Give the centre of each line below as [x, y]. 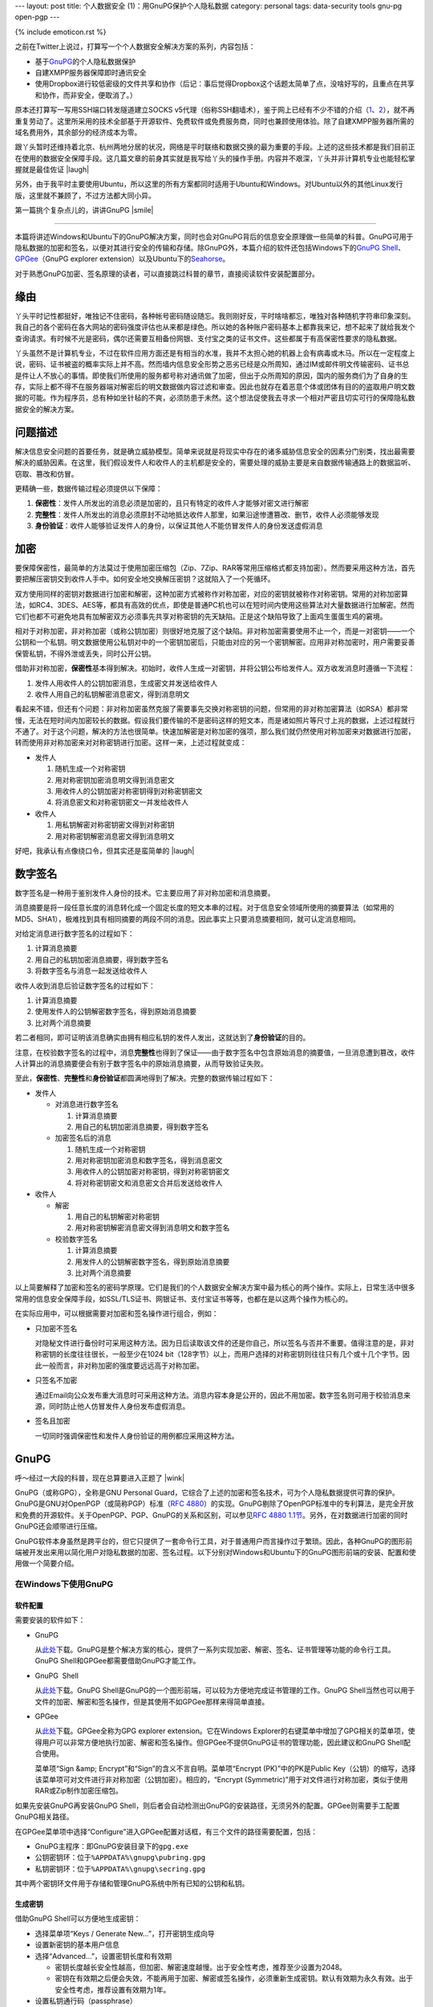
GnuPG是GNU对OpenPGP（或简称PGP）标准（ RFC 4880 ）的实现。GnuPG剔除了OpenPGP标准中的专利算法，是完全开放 [214, 1504]
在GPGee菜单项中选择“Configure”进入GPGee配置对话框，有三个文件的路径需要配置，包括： [166, 1831]
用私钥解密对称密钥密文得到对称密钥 [115, 825]
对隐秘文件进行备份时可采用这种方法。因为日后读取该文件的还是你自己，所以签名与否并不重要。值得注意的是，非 [221, 1343]
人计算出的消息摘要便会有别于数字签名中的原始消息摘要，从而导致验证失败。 [141, 1063]
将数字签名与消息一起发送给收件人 [91, 971]
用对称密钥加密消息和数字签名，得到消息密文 [149, 1161]
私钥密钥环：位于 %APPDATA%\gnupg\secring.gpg [120, 1869]
